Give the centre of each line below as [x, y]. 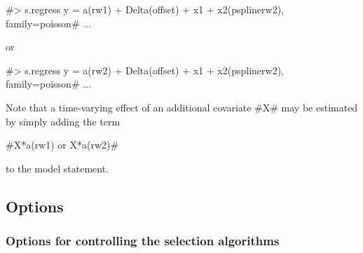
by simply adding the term [63, 121]
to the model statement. [57, 168]
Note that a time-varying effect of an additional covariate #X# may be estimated [182, 107]
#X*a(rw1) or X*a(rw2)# [62, 145]
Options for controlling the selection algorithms [143, 241]
